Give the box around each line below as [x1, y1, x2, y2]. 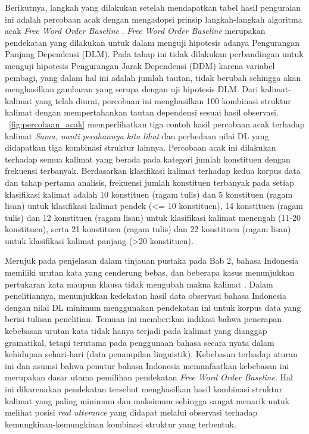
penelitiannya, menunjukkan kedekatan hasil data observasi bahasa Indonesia [5, 289, 286, 302]
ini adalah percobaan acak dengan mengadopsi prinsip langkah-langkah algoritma [5, 13, 302, 25]
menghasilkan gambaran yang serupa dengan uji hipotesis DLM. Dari [5, 83, 258, 95]
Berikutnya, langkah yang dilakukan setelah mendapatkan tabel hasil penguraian [5, 1, 301, 13]
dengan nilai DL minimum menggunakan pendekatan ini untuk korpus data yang [5, 301, 301, 313]
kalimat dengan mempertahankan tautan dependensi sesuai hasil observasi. [5, 106, 279, 118]
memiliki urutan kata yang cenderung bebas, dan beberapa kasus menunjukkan [5, 266, 295, 279]
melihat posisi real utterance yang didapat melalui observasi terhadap [5, 406, 258, 419]
